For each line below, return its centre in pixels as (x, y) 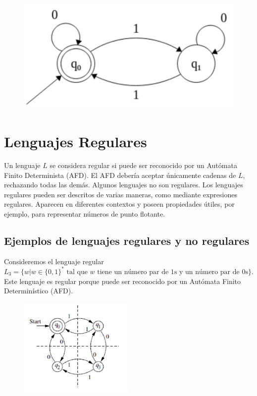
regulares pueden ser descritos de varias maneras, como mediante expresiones (121, 194)
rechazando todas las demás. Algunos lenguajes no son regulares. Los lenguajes (124, 185)
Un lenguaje (22, 165)
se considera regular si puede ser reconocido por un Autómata (143, 165)
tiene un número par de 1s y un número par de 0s (173, 272)
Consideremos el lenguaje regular (54, 261)
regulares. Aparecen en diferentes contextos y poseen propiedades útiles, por (119, 204)
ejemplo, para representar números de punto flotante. (85, 214)
